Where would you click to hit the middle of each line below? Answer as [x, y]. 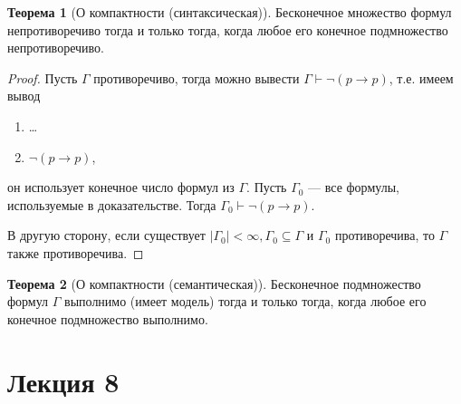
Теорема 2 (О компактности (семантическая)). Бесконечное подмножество [214, 283]
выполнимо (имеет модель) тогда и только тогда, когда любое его [245, 301]
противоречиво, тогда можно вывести [197, 77]
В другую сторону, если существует [106, 235]
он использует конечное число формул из [121, 187]
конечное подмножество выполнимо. [108, 318]
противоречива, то [384, 235]
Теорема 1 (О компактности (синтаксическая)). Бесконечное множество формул [230, 12]
